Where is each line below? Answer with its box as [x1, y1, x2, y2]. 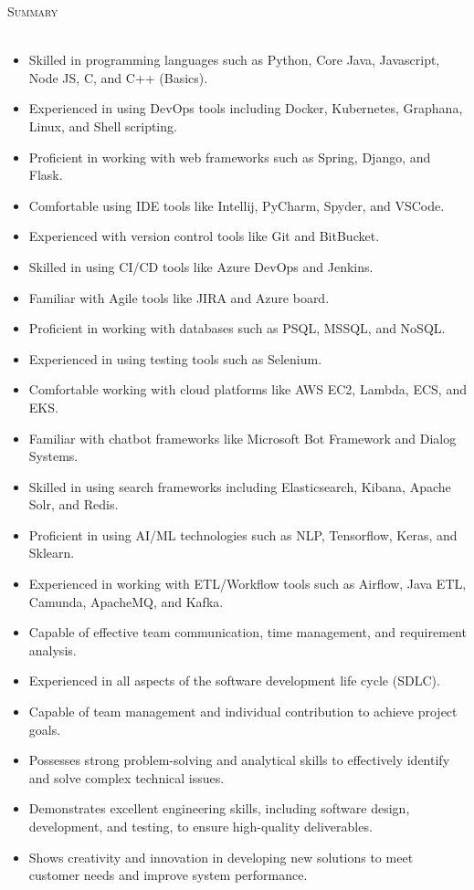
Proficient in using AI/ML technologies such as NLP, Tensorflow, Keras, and [28, 525, 458, 544]
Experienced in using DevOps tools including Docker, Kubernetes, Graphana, [28, 99, 463, 118]
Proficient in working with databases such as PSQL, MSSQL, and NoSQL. [28, 319, 446, 338]
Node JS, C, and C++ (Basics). [28, 68, 208, 87]
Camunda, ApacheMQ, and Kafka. [28, 592, 224, 611]
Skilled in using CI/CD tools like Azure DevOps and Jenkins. [28, 257, 374, 276]
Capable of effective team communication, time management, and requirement [28, 623, 467, 642]
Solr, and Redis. [28, 495, 119, 514]
